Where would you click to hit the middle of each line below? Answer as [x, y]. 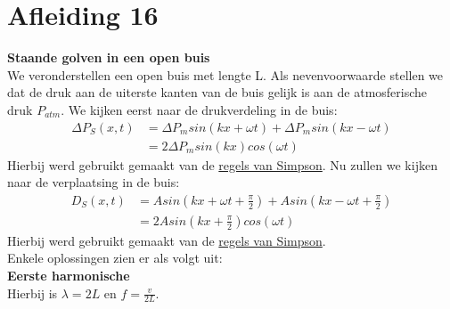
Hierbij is [33, 293]
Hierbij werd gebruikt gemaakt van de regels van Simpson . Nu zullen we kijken [222, 164]
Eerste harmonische [69, 275]
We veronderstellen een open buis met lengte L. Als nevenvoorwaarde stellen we [225, 74]
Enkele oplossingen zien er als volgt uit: [115, 258]
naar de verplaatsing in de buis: [94, 182]
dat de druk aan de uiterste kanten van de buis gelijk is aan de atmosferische [217, 92]
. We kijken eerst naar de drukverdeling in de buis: [199, 109]
